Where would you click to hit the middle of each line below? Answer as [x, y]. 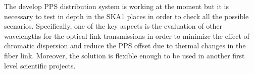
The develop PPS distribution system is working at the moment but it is [116, 6]
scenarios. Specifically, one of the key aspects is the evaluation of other [113, 26]
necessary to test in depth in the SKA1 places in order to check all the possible [126, 16]
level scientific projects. [40, 65]
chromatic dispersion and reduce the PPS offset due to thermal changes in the [125, 46]
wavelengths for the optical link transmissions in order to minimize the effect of [127, 35]
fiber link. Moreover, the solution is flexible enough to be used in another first [124, 55]
